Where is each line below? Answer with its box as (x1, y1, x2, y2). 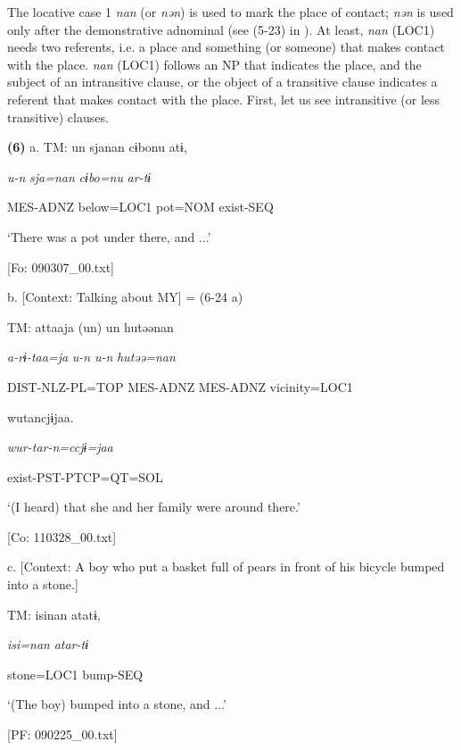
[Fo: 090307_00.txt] (7, 257, 114, 276)
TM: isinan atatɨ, (7, 604, 101, 623)
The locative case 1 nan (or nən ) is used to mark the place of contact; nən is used (7, 3, 454, 21)
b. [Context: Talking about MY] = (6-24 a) (7, 287, 243, 306)
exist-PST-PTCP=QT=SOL (7, 467, 163, 486)
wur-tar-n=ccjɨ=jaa (7, 437, 113, 456)
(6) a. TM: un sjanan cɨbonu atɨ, (7, 137, 187, 156)
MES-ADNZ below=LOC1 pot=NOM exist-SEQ (7, 197, 274, 216)
